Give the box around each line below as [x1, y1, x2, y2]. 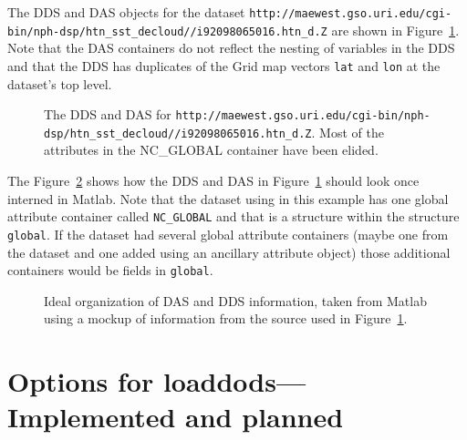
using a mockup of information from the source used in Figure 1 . [44, 309, 408, 328]
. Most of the [311, 122, 384, 141]
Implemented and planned [7, 398, 344, 435]
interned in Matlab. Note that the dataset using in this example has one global [7, 189, 449, 208]
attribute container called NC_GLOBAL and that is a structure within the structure [7, 207, 460, 226]
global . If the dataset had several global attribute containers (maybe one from [7, 224, 449, 243]
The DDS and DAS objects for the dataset [7, 3, 245, 21]
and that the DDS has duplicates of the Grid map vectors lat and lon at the [7, 56, 441, 75]
